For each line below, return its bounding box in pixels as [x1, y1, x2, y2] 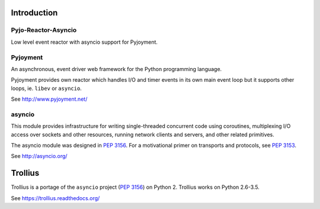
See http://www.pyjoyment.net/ [11, 95, 88, 103]
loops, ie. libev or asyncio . [11, 85, 82, 92]
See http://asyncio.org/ [11, 153, 68, 160]
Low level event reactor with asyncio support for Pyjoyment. [11, 38, 158, 46]
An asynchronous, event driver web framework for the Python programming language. [11, 65, 222, 72]
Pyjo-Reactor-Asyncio [11, 26, 77, 34]
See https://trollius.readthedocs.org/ [11, 194, 100, 201]
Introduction [11, 8, 58, 18]
